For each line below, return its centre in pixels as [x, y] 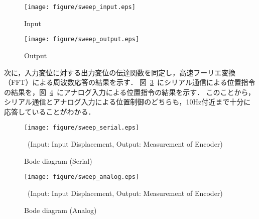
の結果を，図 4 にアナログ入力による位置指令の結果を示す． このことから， [129, 92]
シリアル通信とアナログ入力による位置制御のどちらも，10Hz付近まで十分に [127, 102]
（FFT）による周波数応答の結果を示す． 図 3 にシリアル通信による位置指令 [130, 82]
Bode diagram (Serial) [58, 160]
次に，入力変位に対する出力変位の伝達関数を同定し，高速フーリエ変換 [120, 72]
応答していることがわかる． [50, 111]
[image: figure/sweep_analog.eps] [82, 177]
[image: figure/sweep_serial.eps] [82, 128]
